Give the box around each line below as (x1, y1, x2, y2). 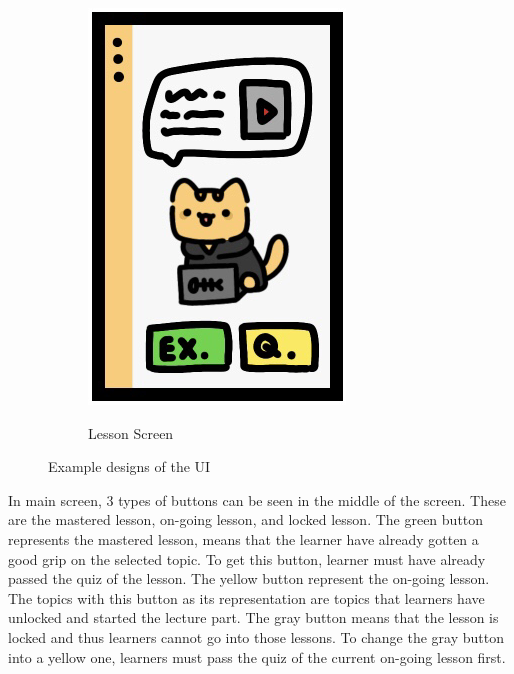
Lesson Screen (88, 422, 174, 443)
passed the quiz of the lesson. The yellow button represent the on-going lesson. (8, 568, 490, 589)
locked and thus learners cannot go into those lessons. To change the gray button (8, 626, 505, 647)
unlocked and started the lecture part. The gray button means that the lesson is (8, 607, 499, 628)
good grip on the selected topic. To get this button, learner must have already (8, 548, 486, 569)
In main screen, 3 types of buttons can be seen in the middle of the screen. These (8, 489, 506, 510)
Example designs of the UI (48, 456, 211, 477)
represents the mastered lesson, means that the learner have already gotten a (8, 528, 479, 549)
